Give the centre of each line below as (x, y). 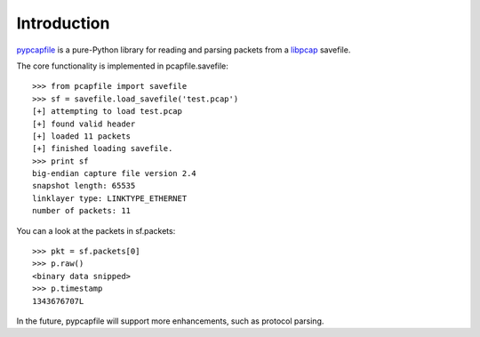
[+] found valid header (84, 124)
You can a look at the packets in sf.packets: (96, 230)
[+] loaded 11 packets (82, 136)
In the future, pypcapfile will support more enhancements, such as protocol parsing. (170, 321)
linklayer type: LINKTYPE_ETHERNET (110, 198)
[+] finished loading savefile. (103, 148)
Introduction (63, 23)
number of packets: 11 (82, 211)
